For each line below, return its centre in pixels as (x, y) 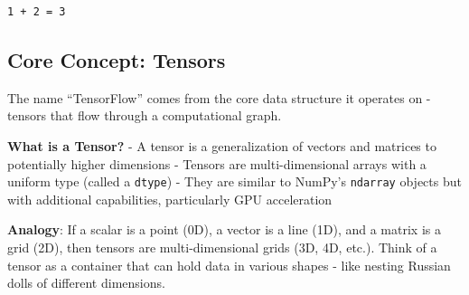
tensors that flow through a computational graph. (145, 115)
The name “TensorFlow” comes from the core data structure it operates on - (219, 97)
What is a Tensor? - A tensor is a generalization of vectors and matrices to (222, 145)
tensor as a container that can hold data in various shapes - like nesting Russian (229, 265)
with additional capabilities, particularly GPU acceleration (170, 199)
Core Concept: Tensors (117, 59)
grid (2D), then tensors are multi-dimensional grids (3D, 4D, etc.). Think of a (222, 247)
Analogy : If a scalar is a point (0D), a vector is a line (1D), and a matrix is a (224, 229)
